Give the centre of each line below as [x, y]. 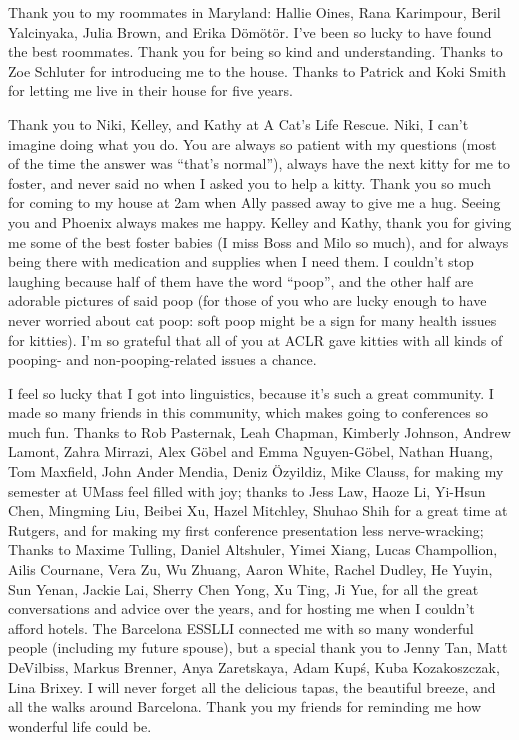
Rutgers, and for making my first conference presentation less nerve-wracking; [246, 529]
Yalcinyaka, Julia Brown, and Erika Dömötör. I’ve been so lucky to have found [250, 31]
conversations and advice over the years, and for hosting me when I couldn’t [241, 608]
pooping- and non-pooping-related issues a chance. [162, 359]
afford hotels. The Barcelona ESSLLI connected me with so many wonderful [241, 627]
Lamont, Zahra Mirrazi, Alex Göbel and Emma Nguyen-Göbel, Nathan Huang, [250, 451]
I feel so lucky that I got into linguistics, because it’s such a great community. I [251, 392]
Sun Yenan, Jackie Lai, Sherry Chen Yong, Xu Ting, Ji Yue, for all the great [243, 588]
